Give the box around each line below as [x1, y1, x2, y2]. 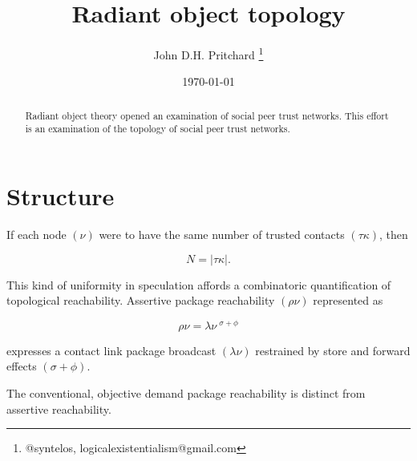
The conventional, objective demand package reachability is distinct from [6, 385, 366, 402]
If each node [6, 226, 67, 243]
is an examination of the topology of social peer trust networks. [25, 122, 290, 135]
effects [6, 358, 37, 374]
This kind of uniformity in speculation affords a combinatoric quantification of [6, 276, 391, 293]
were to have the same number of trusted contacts [99, 226, 345, 243]
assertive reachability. [6, 400, 111, 417]
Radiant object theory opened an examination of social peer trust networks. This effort [25, 108, 389, 122]
